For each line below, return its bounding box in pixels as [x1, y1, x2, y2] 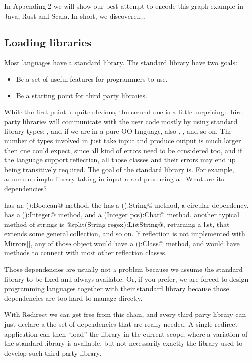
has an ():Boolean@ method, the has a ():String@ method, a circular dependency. [4, 200, 249, 210]
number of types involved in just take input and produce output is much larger [4, 135, 241, 145]
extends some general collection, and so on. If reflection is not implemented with [4, 228, 245, 239]
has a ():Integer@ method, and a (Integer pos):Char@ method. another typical [4, 209, 239, 220]
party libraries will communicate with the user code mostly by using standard [4, 116, 238, 126]
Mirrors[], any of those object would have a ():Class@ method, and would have [4, 238, 240, 248]
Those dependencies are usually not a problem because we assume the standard [4, 264, 243, 274]
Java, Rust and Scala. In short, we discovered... [4, 10, 146, 21]
